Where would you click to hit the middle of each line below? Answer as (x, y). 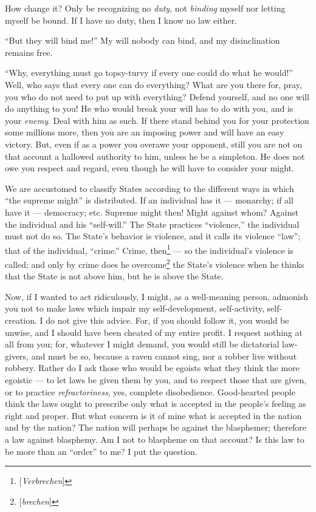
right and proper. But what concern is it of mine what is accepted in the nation (153, 415)
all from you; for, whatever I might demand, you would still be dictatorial (142, 344)
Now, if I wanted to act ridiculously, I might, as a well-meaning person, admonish (156, 296)
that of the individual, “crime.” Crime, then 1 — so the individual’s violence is (149, 249)
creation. (21, 320)
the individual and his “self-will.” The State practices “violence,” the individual (152, 224)
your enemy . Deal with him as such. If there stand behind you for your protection (157, 120)
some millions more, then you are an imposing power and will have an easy (145, 132)
